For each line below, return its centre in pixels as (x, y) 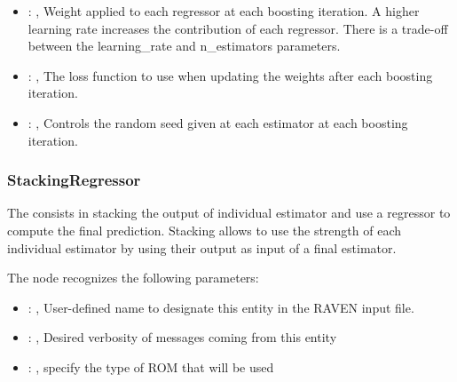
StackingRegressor (74, 180)
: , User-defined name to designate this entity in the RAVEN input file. (221, 307)
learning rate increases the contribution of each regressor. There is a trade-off (238, 28)
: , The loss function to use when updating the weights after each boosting (230, 75)
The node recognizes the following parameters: (133, 278)
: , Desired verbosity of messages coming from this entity (182, 337)
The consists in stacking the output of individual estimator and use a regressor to (229, 213)
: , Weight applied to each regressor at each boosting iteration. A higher (224, 11)
